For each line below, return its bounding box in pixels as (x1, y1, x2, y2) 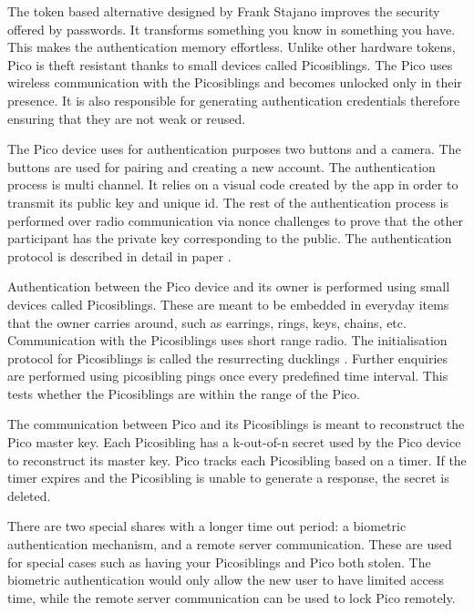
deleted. (7, 485, 51, 505)
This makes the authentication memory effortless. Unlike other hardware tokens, (7, 37, 456, 56)
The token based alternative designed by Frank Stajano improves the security (7, 2, 440, 20)
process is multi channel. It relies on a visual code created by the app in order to (7, 175, 459, 194)
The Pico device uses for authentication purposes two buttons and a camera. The (7, 139, 461, 158)
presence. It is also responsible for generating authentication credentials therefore (7, 90, 460, 109)
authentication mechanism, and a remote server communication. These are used (7, 535, 452, 554)
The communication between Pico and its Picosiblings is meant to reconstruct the (7, 414, 465, 434)
